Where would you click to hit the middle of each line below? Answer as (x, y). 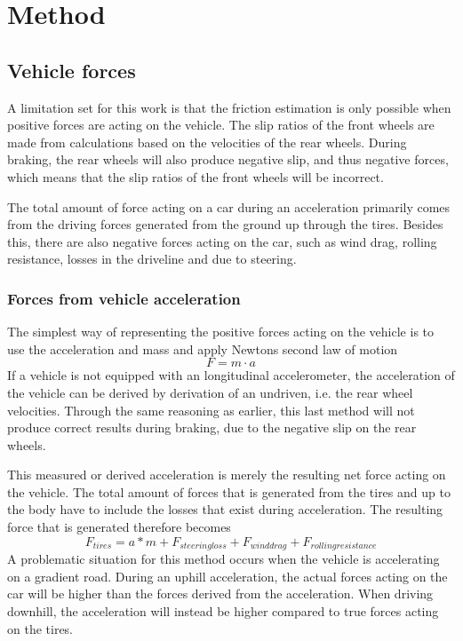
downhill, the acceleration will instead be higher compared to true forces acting (223, 610)
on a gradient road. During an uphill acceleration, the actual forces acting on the (228, 576)
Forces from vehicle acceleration (124, 298)
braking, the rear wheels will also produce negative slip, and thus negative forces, (228, 159)
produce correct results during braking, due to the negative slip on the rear (212, 427)
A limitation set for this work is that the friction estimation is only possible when (229, 107)
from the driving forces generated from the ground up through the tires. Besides (225, 224)
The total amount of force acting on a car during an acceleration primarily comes (229, 206)
